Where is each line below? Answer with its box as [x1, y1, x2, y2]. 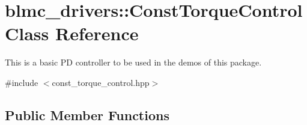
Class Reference [5, 21, 139, 46]
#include [5, 76, 38, 88]
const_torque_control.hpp [52, 76, 150, 88]
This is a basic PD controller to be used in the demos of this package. [5, 56, 262, 69]
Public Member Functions [5, 105, 169, 124]
